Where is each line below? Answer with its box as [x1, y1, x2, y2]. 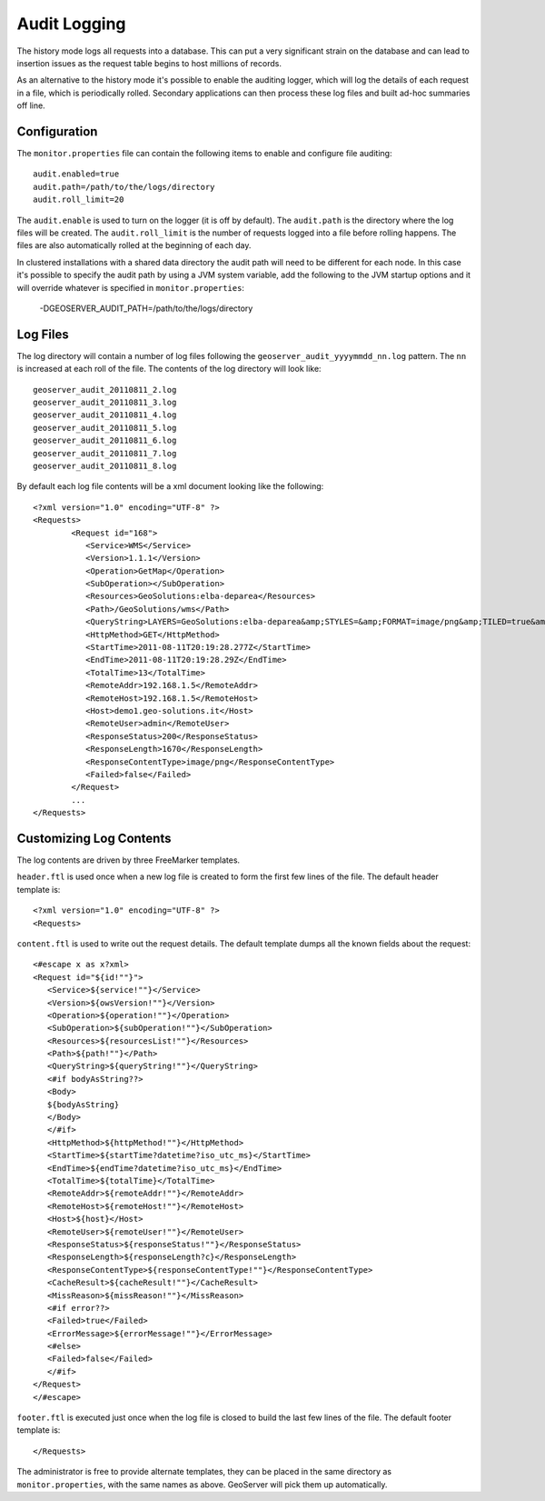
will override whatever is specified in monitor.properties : [16, 282, 245, 293]
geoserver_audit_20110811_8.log [33, 460, 177, 471]
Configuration [16, 124, 98, 139]
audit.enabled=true [33, 169, 120, 179]
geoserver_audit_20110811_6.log [33, 435, 177, 445]
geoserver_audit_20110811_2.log [33, 385, 177, 395]
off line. [16, 100, 45, 111]
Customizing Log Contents [16, 830, 172, 846]
